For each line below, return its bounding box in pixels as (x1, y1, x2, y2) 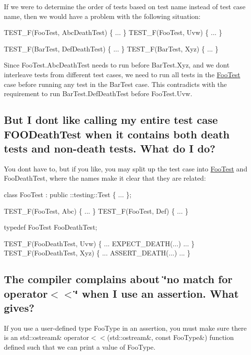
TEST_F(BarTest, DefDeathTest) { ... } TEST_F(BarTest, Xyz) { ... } (4, 43, 219, 53)
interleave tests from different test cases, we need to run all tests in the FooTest (4, 69, 240, 79)
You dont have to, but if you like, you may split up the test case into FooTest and (4, 163, 248, 173)
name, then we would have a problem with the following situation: (4, 11, 201, 21)
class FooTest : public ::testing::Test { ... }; (4, 189, 132, 199)
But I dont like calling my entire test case (4, 112, 218, 127)
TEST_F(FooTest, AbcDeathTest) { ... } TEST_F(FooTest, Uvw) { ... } (4, 27, 222, 37)
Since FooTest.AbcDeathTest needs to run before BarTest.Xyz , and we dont (4, 60, 230, 70)
